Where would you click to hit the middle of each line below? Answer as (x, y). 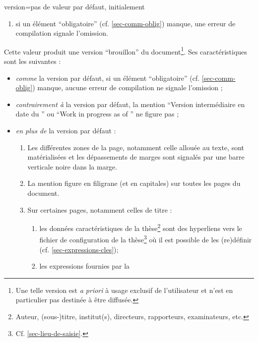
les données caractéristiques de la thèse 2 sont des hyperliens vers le (141, 227)
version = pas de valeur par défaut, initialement (74, 6)
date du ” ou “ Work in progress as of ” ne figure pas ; (97, 114)
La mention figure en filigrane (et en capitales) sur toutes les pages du (134, 183)
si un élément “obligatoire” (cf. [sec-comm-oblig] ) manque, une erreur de (126, 23)
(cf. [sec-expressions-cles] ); (79, 249)
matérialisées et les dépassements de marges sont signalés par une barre (136, 157)
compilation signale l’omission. (62, 33)
